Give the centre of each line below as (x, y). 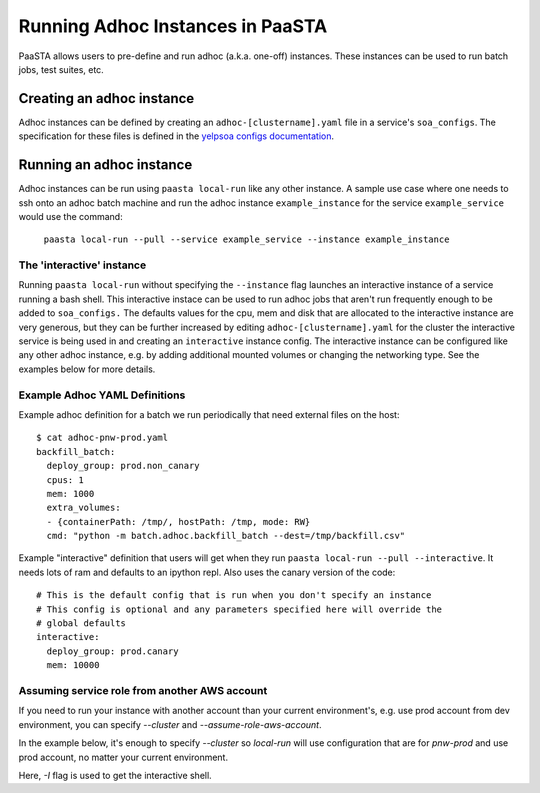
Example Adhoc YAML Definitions (102, 395)
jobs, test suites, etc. (61, 69)
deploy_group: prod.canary (112, 651)
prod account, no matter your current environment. (123, 757)
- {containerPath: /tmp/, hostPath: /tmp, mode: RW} (178, 521)
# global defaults (81, 623)
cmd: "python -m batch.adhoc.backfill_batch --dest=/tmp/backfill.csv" (226, 536)
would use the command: (71, 216)
